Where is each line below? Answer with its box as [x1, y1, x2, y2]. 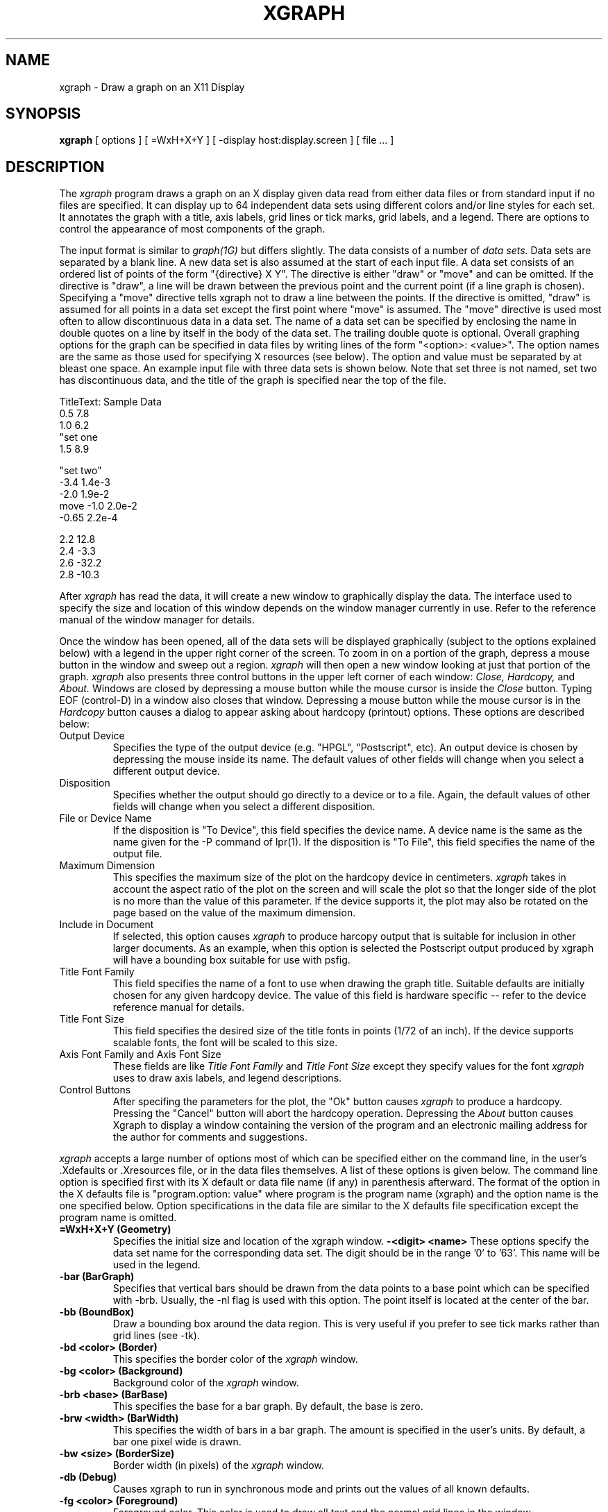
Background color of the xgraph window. [112, 1377, 299, 1389]
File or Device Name [59, 812, 152, 825]
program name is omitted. [59, 1211, 177, 1224]
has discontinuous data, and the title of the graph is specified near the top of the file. [59, 374, 446, 387]
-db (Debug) [59, 1471, 117, 1484]
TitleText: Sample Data [59, 396, 162, 408]
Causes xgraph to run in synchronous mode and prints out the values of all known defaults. [112, 1483, 530, 1495]
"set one [59, 431, 98, 444]
